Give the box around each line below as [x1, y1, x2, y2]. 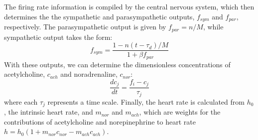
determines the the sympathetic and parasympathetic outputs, [4, 11, 195, 21]
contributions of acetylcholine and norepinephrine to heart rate [4, 116, 196, 127]
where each [4, 96, 38, 107]
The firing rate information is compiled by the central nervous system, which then [4, 1, 255, 11]
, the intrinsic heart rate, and [4, 107, 93, 117]
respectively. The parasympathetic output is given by [4, 21, 166, 32]
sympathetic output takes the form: [4, 31, 113, 42]
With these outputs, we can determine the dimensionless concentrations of [4, 59, 231, 69]
